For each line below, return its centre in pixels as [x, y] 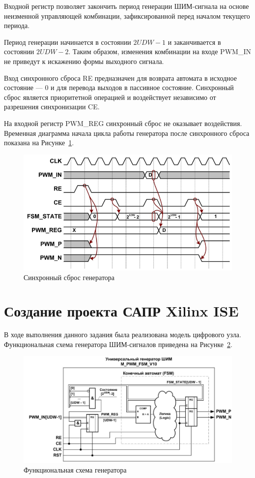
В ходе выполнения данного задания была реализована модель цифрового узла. [123, 335]
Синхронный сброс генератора [69, 277]
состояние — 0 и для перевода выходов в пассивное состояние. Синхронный [119, 87]
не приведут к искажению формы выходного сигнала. [84, 61]
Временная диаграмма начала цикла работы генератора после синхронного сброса [127, 133]
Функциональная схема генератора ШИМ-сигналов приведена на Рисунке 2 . [118, 344]
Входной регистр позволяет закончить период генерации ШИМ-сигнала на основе [127, 6]
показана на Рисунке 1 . [39, 143]
